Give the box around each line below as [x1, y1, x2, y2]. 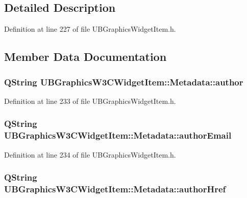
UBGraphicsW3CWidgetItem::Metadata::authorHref [4, 182, 226, 195]
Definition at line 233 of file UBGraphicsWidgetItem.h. [4, 95, 176, 106]
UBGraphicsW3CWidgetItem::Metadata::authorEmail [4, 129, 232, 142]
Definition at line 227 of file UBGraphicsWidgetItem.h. [4, 24, 176, 34]
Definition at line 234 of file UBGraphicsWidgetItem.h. [4, 149, 176, 160]
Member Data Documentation [4, 49, 167, 64]
